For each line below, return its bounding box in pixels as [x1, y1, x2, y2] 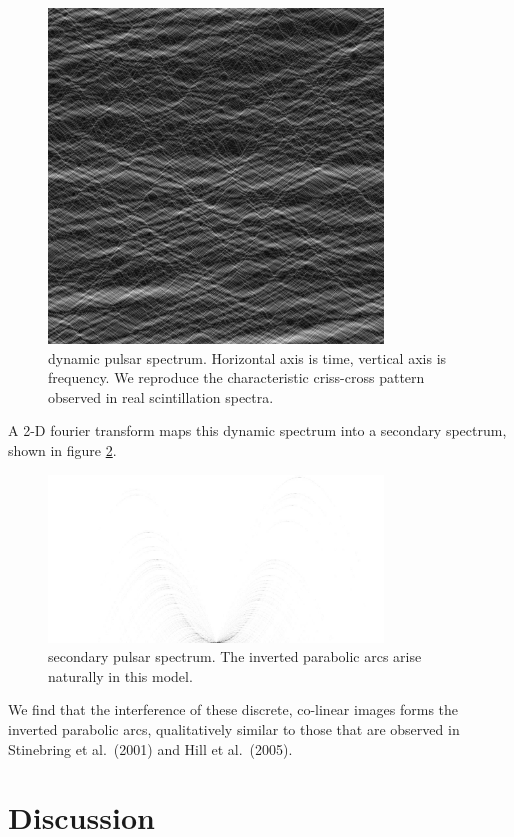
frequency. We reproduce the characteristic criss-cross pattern [48, 367, 425, 388]
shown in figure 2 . [8, 439, 117, 460]
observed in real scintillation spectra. [48, 386, 274, 407]
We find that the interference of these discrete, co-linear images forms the [8, 699, 459, 720]
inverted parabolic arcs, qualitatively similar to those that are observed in [8, 718, 460, 739]
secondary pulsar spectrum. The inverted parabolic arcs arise [48, 646, 422, 667]
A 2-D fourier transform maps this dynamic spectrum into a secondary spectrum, [8, 420, 507, 441]
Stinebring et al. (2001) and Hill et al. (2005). [8, 738, 293, 759]
